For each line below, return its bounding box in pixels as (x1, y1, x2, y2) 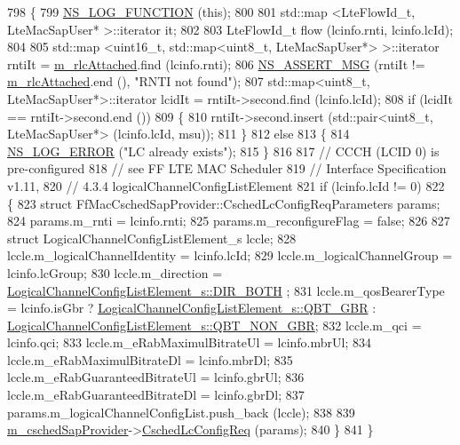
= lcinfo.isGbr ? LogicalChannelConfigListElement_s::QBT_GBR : (7, 298, 377, 317)
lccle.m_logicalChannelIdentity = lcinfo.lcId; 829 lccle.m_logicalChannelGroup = (7, 246, 453, 265)
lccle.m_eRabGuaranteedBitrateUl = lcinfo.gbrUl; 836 (7, 368, 305, 386)
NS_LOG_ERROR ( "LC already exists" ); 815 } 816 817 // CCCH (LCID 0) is (7, 141, 440, 160)
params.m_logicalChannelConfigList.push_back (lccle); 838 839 (7, 402, 355, 421)
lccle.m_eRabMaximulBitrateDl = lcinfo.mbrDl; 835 (7, 350, 293, 369)
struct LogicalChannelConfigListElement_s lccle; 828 (7, 228, 297, 247)
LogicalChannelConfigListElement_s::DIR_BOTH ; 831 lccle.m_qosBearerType (7, 281, 445, 299)
